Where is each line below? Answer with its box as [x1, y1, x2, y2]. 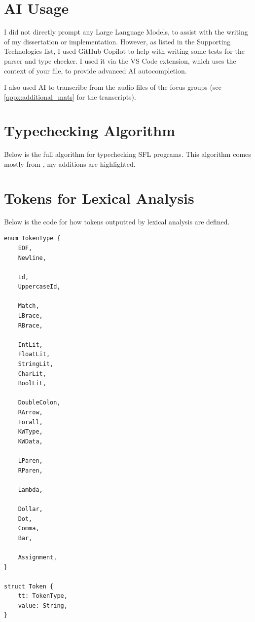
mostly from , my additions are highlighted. [4, 159, 136, 169]
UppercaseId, [18, 283, 61, 291]
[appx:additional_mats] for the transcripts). [4, 91, 136, 102]
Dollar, [18, 505, 43, 512]
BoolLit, [18, 380, 46, 387]
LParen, [18, 457, 43, 464]
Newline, [18, 254, 46, 261]
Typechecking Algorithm [4, 120, 176, 141]
